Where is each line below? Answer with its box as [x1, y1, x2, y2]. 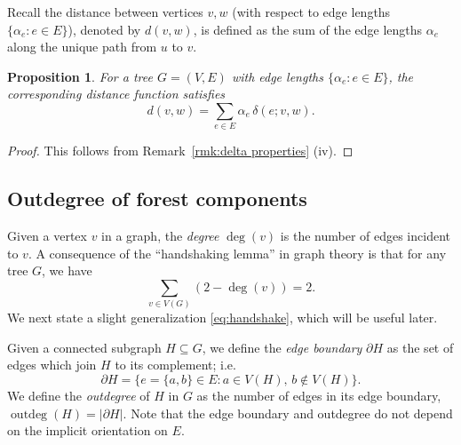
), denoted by [68, 20, 141, 38]
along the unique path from [7, 37, 157, 56]
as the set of [386, 338, 454, 356]
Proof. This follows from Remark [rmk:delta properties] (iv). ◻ [7, 141, 354, 160]
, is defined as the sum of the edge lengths [193, 20, 423, 38]
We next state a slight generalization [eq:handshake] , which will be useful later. [7, 308, 438, 327]
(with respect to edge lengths [232, 3, 391, 20]
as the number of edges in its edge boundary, [196, 385, 441, 404]
